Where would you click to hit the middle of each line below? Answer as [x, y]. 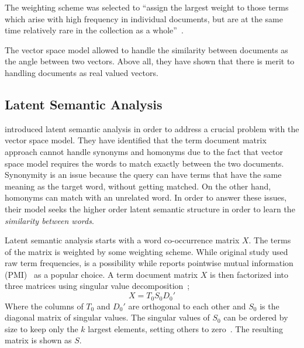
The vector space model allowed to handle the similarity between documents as [146, 49]
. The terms [270, 240]
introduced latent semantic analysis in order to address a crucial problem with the [152, 128]
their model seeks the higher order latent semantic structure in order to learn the [150, 209]
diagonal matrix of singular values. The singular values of [107, 317]
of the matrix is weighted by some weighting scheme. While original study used [146, 251]
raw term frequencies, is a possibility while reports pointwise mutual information [149, 263]
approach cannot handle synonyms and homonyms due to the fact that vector [144, 151]
